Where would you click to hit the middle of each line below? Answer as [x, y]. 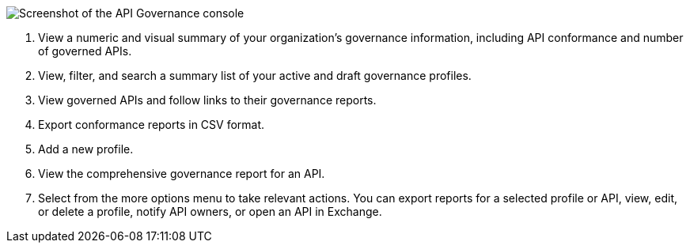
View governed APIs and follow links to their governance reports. [207, 100]
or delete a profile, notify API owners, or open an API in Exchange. [210, 211]
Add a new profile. [86, 149]
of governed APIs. [85, 51]
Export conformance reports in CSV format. [152, 124]
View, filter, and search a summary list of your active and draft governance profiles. [255, 75]
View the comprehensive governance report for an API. [182, 174]
